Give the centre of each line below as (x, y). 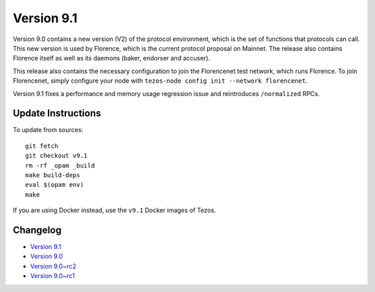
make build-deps (53, 175)
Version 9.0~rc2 (53, 266)
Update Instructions (57, 114)
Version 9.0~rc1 (53, 276)
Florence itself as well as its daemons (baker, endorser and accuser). (111, 58)
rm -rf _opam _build (60, 165)
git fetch (42, 146)
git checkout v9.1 (57, 156)
